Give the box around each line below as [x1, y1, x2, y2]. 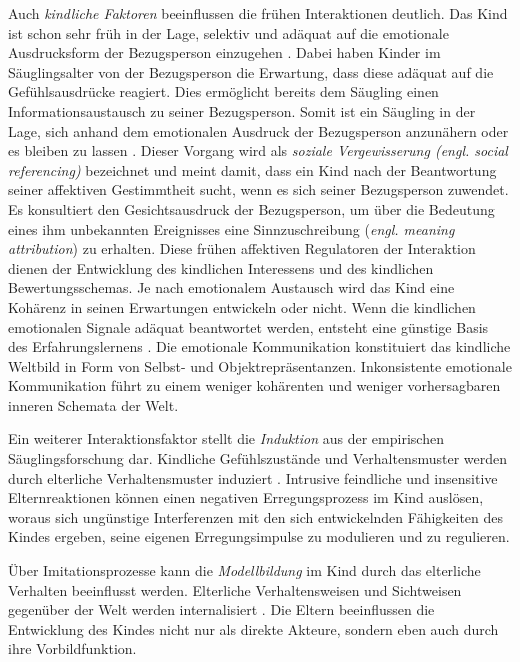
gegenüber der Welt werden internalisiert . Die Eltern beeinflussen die [8, 599, 435, 620]
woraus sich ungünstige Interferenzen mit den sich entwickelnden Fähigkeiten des [8, 506, 504, 527]
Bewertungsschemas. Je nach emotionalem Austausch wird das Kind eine [8, 277, 455, 298]
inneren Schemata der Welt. [8, 394, 179, 415]
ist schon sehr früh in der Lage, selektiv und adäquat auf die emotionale [8, 22, 449, 43]
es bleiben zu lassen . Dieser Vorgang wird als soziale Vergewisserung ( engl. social [8, 140, 508, 161]
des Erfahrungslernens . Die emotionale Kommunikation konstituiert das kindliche [8, 336, 511, 357]
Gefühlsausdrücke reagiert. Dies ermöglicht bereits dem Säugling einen [8, 81, 439, 102]
